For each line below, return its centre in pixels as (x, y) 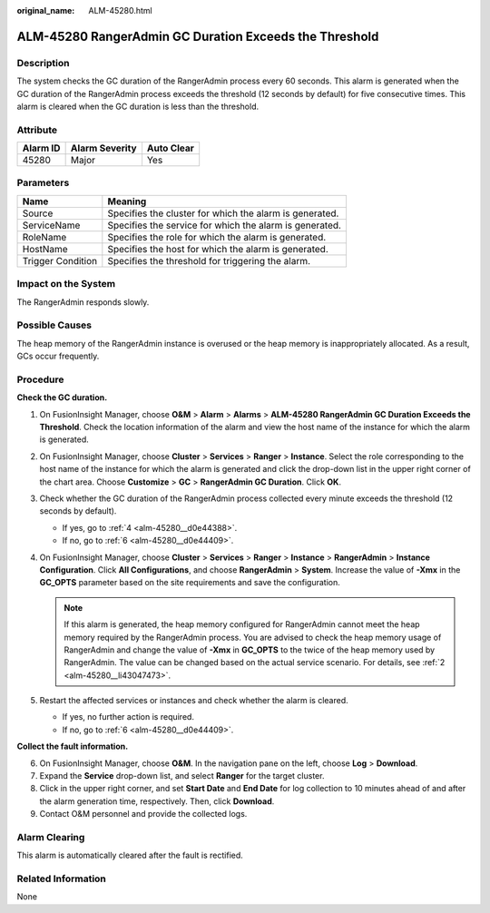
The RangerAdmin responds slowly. (83, 302)
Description (43, 63)
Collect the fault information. (73, 746)
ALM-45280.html (121, 10)
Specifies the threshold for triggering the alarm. (209, 260)
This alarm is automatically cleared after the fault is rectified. (130, 855)
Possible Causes (54, 325)
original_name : (46, 10)
